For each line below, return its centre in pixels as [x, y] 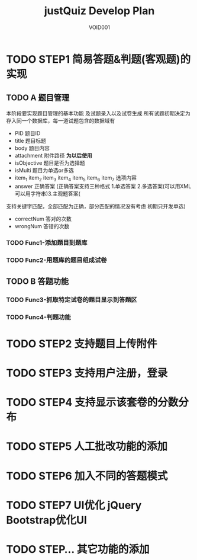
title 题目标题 [30, 140]
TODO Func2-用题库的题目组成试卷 [56, 260]
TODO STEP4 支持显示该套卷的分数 [92, 403]
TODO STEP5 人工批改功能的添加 [87, 447]
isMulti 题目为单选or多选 [44, 170]
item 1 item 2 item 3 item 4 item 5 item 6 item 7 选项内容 [76, 178]
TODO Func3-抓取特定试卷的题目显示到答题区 [72, 299]
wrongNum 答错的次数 [42, 226]
